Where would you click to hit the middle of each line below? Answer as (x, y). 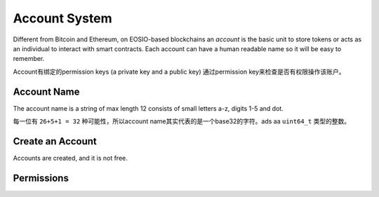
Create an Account (55, 141)
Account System (62, 18)
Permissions (41, 178)
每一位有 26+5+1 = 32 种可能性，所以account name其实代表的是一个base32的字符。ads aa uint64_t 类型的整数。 (182, 121)
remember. (29, 59)
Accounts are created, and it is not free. (70, 158)
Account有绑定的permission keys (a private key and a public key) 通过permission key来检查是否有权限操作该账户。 (179, 72)
